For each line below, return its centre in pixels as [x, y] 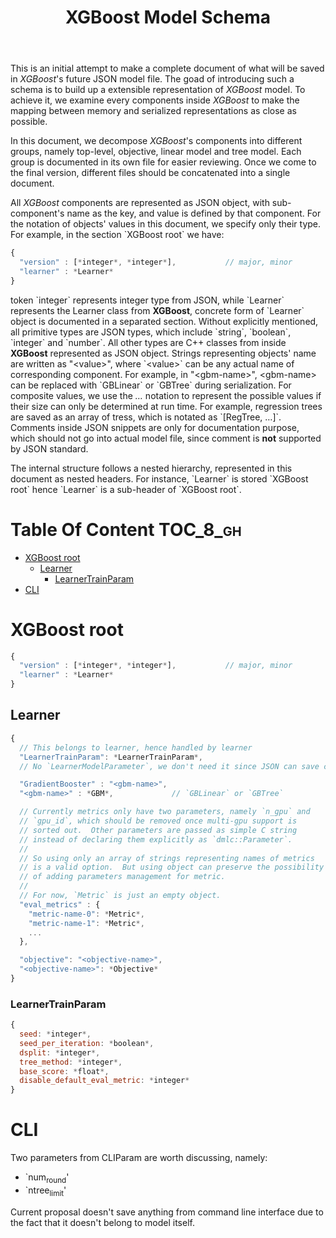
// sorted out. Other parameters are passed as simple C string [158, 830]
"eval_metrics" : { [60, 904]
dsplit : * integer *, [60, 1052]
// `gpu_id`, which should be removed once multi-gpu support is [158, 821]
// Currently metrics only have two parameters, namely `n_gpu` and [165, 812]
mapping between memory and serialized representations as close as [153, 111]
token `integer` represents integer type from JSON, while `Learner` [147, 300]
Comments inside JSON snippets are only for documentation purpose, [155, 427]
